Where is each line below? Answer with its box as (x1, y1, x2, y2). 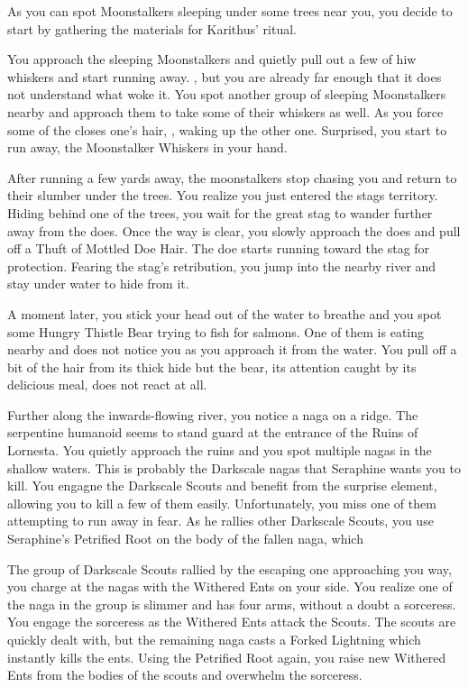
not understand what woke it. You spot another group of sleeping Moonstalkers (7, 85, 446, 104)
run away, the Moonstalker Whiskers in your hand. (7, 138, 288, 157)
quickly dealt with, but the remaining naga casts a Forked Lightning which (7, 630, 421, 648)
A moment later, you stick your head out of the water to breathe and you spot (7, 304, 442, 323)
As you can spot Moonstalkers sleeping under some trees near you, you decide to (7, 2, 453, 20)
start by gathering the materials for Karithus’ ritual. (7, 19, 297, 38)
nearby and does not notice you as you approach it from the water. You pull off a (7, 340, 457, 359)
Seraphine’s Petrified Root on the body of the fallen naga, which (7, 529, 363, 548)
